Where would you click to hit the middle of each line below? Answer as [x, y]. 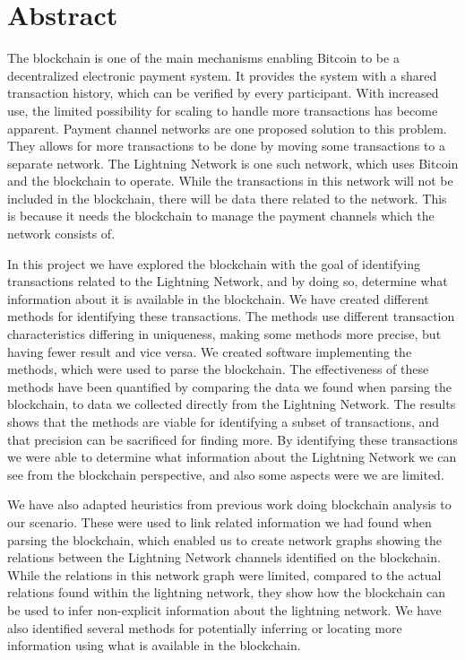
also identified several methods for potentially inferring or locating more [205, 627]
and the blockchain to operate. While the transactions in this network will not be [230, 181]
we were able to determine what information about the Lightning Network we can [232, 457]
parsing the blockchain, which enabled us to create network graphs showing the [225, 539]
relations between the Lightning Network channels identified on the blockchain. [224, 557]
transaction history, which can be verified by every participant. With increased [223, 93]
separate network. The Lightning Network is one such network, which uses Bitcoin [233, 163]
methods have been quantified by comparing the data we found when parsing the [230, 386]
